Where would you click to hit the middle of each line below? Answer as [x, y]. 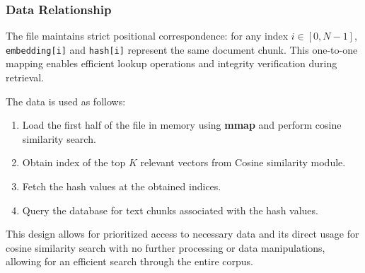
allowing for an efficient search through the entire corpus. [129, 261]
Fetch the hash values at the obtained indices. [122, 186]
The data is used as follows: [66, 101]
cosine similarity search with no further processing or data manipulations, [166, 247]
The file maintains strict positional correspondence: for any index [147, 36]
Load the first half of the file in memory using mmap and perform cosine [182, 125]
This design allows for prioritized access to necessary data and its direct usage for [182, 234]
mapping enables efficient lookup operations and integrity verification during [172, 63]
